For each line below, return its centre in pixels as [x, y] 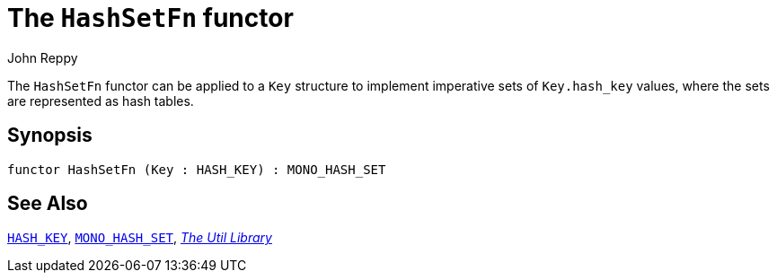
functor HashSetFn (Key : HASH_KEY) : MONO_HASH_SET [197, 169]
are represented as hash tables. [101, 101]
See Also [48, 204]
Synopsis [50, 136]
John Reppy [43, 57]
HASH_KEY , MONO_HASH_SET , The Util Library [140, 238]
